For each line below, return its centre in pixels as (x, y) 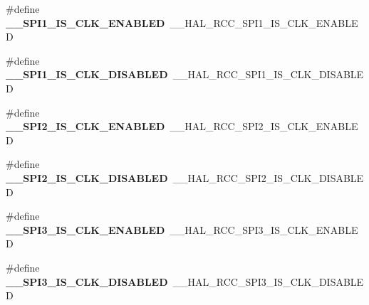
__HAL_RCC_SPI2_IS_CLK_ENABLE (264, 126)
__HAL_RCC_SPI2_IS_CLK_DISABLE (268, 177)
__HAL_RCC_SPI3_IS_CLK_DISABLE (268, 281)
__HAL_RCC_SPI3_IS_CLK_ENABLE (264, 229)
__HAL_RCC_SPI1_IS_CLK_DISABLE (268, 74)
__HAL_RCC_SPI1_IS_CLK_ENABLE (264, 22)
